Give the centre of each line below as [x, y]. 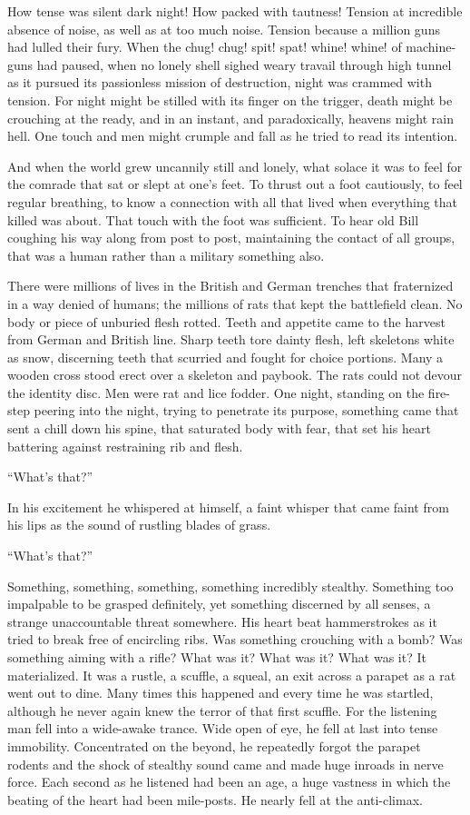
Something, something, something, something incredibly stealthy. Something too [230, 586]
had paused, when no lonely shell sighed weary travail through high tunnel [244, 64]
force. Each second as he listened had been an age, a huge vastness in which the [229, 782]
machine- [431, 47]
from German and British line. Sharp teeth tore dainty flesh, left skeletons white [231, 339]
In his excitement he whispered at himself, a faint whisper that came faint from [228, 507]
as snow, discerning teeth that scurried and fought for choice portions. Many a [225, 357]
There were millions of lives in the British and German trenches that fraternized [230, 286]
